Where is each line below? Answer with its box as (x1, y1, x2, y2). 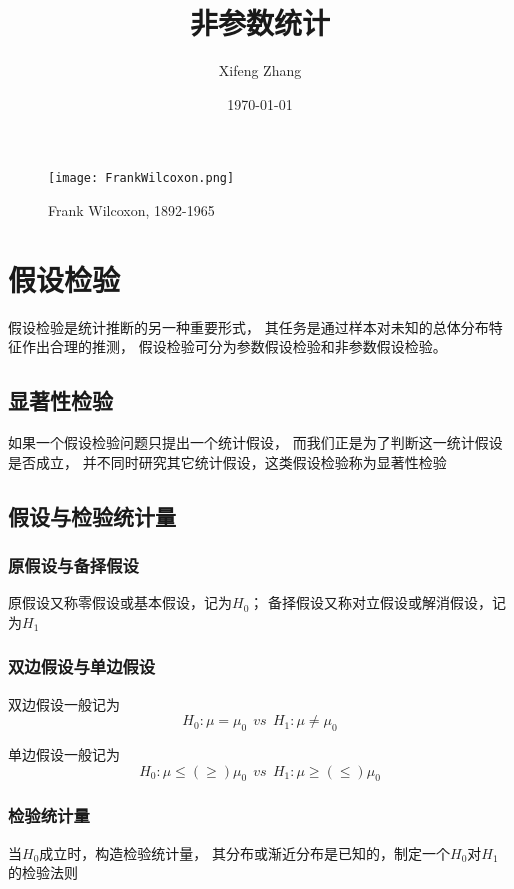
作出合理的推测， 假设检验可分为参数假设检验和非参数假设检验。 (21, 336, 447, 357)
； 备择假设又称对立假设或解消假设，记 (249, 592, 506, 613)
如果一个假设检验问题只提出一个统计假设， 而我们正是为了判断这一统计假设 (8, 432, 503, 453)
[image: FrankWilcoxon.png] (48, 171, 235, 186)
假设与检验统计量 (8, 500, 176, 531)
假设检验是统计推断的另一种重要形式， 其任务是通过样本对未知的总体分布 (8, 316, 489, 337)
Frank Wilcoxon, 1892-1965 (48, 199, 215, 220)
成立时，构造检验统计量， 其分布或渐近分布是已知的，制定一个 (39, 842, 450, 863)
